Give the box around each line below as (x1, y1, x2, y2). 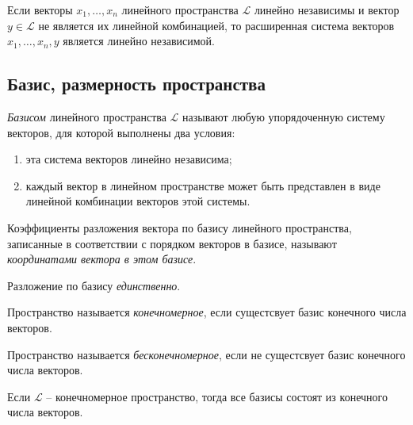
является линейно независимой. (63, 33, 215, 49)
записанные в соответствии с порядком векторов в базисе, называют (7, 235, 337, 251)
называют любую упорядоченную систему (182, 108, 385, 124)
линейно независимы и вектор (254, 2, 400, 17)
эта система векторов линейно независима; (25, 151, 232, 167)
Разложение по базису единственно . (7, 277, 181, 293)
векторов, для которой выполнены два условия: (7, 124, 235, 140)
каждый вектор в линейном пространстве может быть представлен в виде (25, 177, 380, 193)
